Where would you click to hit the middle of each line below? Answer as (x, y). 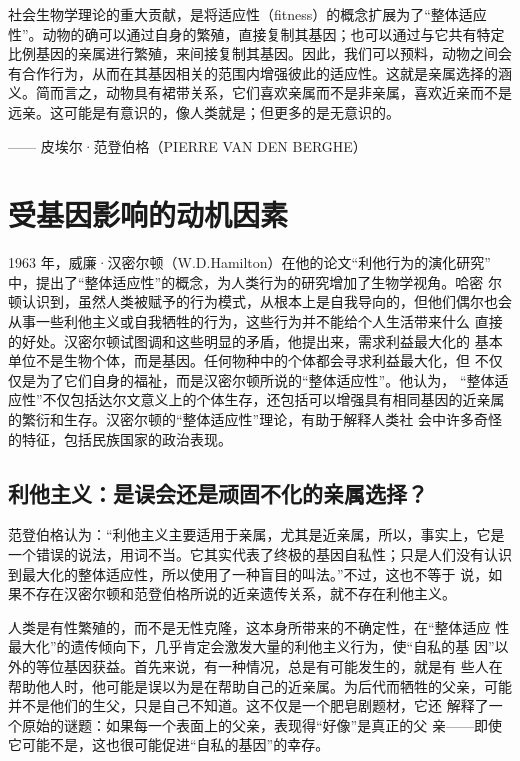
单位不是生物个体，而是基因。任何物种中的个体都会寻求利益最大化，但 (239, 360)
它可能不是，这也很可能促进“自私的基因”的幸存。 (169, 744)
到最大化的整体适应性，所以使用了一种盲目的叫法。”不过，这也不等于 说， (248, 573)
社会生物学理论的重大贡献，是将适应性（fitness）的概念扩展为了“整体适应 (247, 14)
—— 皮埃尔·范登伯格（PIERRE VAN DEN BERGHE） (187, 145)
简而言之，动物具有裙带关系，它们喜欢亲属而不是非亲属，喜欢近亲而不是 (273, 92)
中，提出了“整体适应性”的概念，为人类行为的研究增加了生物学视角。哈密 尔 (255, 281)
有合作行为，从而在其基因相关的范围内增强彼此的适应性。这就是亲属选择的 (253, 72)
